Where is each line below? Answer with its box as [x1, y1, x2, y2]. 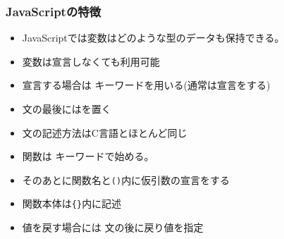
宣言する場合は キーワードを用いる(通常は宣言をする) [22, 78, 271, 92]
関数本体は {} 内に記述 [22, 196, 122, 211]
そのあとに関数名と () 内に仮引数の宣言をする [22, 172, 230, 187]
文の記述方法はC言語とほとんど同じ [22, 125, 187, 140]
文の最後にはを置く [22, 102, 111, 116]
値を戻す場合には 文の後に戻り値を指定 [22, 220, 204, 235]
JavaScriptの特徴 [6, 2, 101, 20]
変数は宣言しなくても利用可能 [22, 54, 160, 68]
